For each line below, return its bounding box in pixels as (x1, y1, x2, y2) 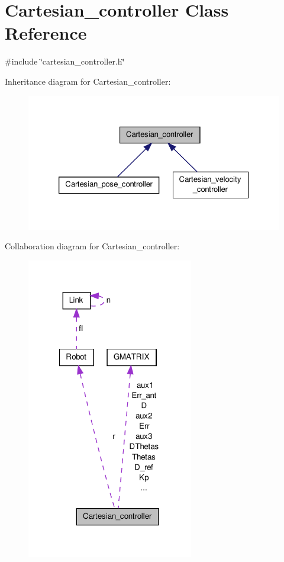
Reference (5, 21, 87, 45)
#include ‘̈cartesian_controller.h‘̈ (5, 55, 125, 68)
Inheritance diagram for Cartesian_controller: (5, 75, 171, 87)
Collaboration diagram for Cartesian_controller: (5, 240, 180, 252)
